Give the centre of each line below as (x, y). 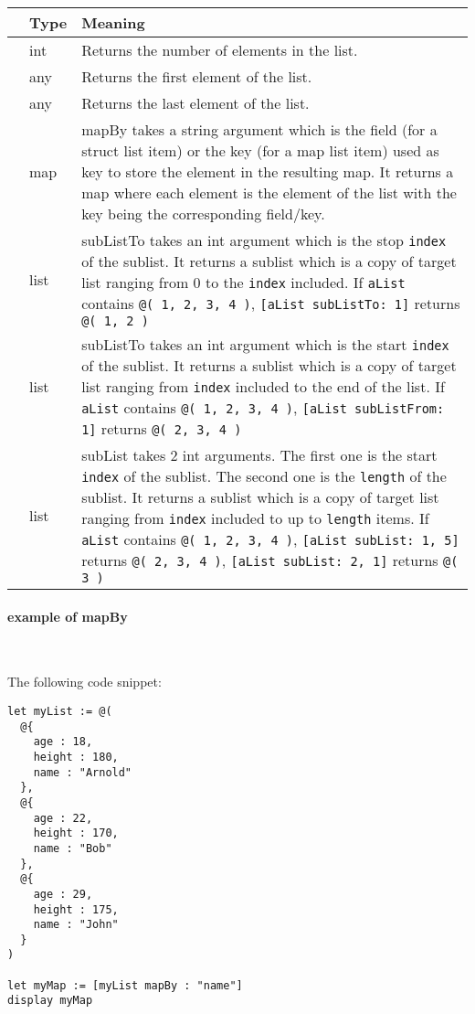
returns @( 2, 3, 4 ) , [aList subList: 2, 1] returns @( (270, 560)
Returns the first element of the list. (197, 76)
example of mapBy (68, 616)
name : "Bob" (73, 848)
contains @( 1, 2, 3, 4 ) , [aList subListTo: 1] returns (271, 303)
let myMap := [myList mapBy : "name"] (125, 985)
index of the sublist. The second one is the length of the (264, 476)
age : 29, (63, 894)
